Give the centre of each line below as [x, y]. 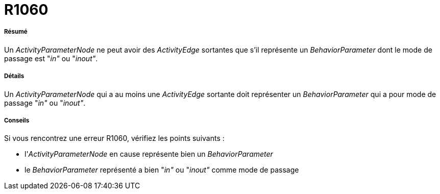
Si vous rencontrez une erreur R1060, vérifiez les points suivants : [114, 138]
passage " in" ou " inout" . [45, 103]
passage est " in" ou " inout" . [51, 58]
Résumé [16, 32]
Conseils [17, 120]
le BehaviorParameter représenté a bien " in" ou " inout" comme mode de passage [162, 170]
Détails [14, 76]
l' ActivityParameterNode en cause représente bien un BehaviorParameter [149, 154]
